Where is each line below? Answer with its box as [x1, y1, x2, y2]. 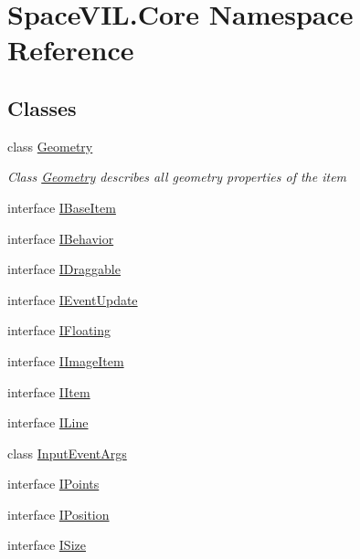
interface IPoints [7, 474, 100, 493]
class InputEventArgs [7, 443, 127, 462]
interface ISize [7, 535, 86, 554]
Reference [7, 31, 134, 69]
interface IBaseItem [7, 197, 116, 216]
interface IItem [7, 382, 90, 401]
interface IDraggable [7, 259, 121, 279]
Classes [7, 93, 77, 121]
